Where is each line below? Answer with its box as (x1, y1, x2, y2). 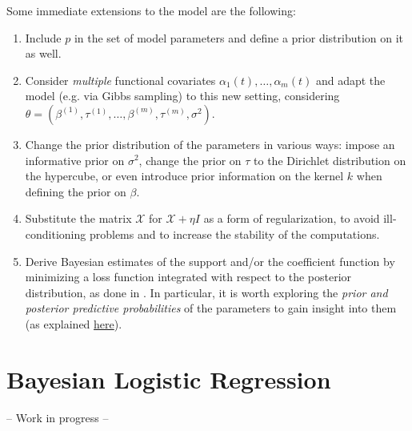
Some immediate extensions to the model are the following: (6, 2, 296, 18)
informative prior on (25, 151, 125, 168)
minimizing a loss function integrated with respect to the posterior (25, 268, 352, 285)
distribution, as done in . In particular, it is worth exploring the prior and (25, 284, 388, 300)
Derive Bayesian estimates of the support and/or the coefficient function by (25, 252, 395, 269)
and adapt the (315, 71, 386, 88)
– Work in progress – (6, 409, 109, 425)
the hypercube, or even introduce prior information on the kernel (25, 167, 344, 184)
